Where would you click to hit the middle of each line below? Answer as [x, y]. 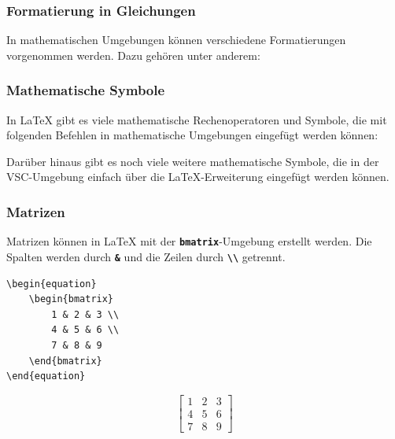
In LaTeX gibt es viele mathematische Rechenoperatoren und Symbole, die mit [197, 119]
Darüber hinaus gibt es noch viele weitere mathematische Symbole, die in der [193, 161]
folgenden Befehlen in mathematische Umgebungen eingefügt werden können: [192, 135]
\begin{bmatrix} [71, 299]
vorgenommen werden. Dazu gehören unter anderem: [133, 55]
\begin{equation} [52, 284]
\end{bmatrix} [65, 361]
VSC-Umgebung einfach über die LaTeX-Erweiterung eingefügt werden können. [198, 177]
